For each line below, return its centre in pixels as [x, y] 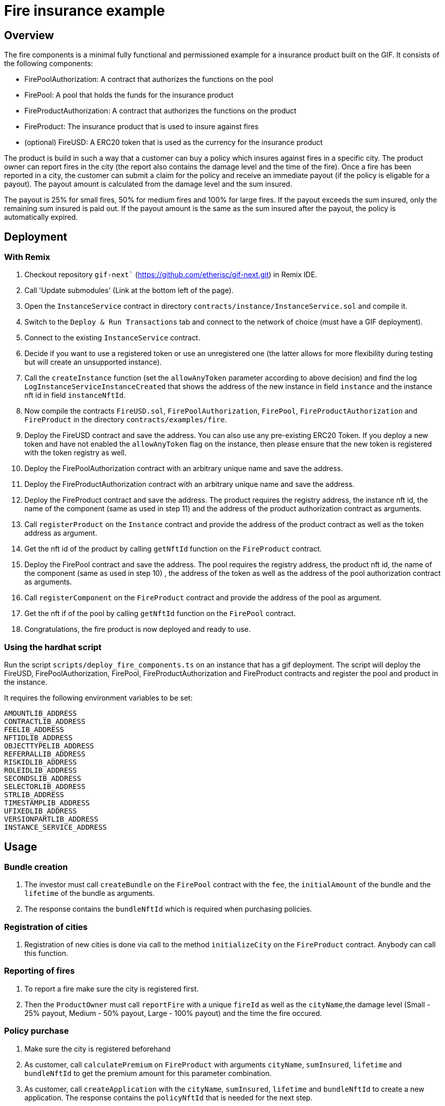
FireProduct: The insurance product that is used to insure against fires [141, 127]
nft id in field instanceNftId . [75, 395]
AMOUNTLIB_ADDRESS [41, 714]
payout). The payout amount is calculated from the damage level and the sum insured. [148, 184]
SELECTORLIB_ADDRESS [45, 787]
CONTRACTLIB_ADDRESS [45, 722]
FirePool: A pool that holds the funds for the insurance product [129, 95]
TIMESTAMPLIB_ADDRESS [47, 803]
